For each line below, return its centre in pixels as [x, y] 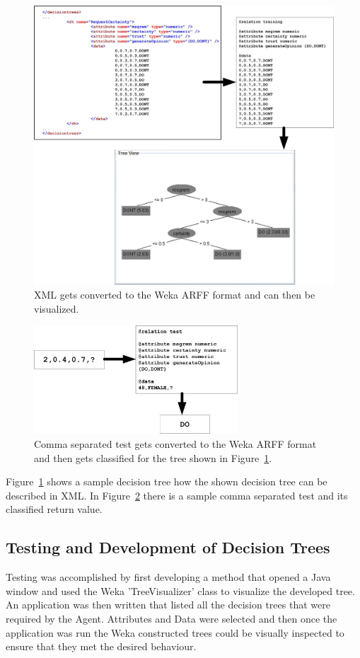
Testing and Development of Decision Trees [168, 547]
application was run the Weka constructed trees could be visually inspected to [175, 632]
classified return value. [54, 509]
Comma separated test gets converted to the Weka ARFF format [175, 443]
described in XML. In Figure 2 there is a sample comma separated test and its [177, 495]
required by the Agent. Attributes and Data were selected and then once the [172, 618]
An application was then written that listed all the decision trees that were [168, 605]
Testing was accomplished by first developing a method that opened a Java [168, 577]
